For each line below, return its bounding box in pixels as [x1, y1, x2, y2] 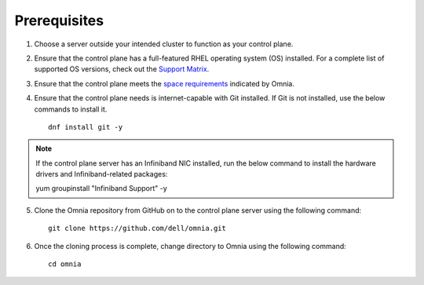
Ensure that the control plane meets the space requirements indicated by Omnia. [34, 79, 294, 88]
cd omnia [48, 260, 82, 269]
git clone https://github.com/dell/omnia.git [48, 224, 227, 233]
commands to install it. [34, 104, 108, 114]
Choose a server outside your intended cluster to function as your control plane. [34, 39, 294, 49]
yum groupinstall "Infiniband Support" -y [35, 184, 168, 193]
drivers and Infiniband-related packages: [35, 170, 168, 179]
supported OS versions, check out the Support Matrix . [34, 64, 210, 74]
